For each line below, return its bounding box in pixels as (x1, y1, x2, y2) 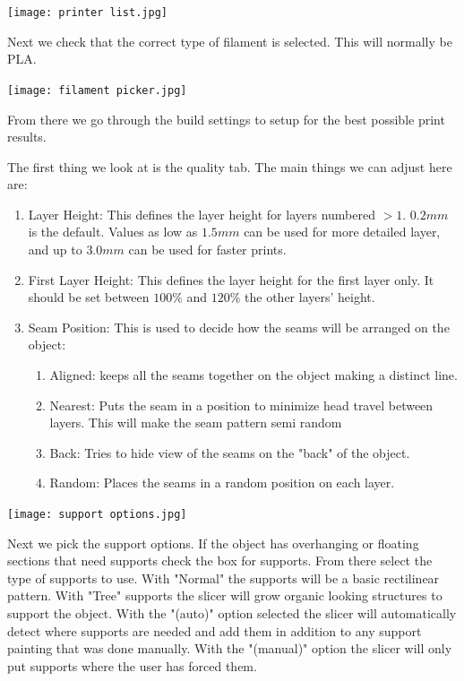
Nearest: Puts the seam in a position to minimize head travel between (49, 395, 434, 414)
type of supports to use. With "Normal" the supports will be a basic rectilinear (7, 568, 440, 587)
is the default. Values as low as (28, 222, 198, 241)
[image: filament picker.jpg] (7, 83, 187, 97)
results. (7, 127, 47, 146)
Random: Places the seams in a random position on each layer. (49, 473, 395, 492)
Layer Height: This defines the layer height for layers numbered (28, 204, 375, 223)
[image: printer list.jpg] (7, 6, 168, 19)
